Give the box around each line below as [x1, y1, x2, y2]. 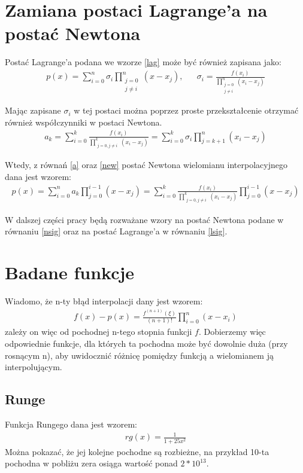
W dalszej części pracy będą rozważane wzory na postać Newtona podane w [5, 213, 284, 225]
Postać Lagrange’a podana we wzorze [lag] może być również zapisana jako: [5, 56, 281, 68]
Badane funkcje [5, 260, 135, 284]
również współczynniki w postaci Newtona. [5, 115, 162, 128]
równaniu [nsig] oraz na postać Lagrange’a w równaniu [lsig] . [5, 225, 228, 237]
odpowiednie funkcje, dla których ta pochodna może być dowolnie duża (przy [5, 337, 288, 350]
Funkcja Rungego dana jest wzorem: [5, 418, 138, 431]
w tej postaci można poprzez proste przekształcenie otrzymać [74, 104, 299, 117]
